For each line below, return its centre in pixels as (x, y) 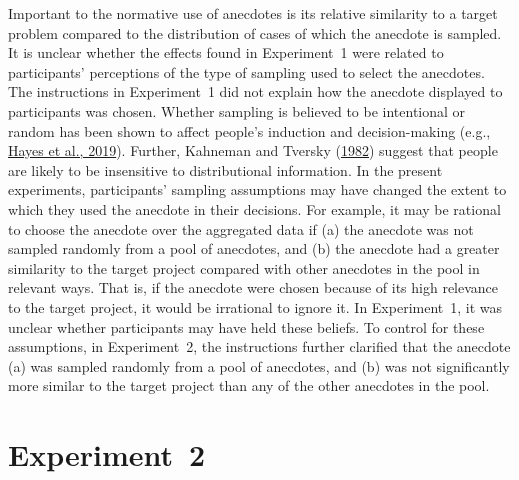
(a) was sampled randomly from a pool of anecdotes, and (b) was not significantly (259, 365)
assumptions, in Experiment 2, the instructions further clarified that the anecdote (259, 346)
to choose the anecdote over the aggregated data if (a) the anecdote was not (241, 228)
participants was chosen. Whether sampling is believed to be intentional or (237, 110)
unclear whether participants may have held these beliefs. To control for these (246, 326)
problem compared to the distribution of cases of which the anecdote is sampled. (255, 32)
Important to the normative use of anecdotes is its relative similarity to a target (253, 13)
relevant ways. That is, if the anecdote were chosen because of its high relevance (253, 287)
